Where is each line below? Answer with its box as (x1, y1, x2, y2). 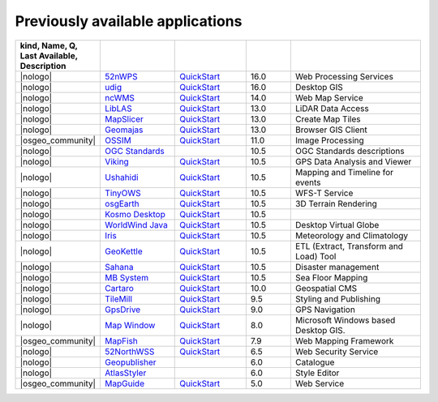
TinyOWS (105, 187, 141, 199)
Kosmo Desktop (105, 208, 165, 220)
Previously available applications (15, 12, 243, 30)
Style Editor (294, 367, 340, 378)
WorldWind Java (105, 219, 168, 230)
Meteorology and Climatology (294, 229, 409, 241)
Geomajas (105, 124, 144, 135)
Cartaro (105, 282, 134, 293)
